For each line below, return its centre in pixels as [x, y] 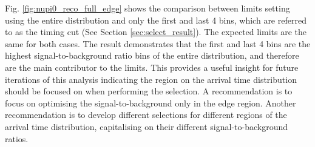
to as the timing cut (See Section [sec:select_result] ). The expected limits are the [156, 32]
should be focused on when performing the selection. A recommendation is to [149, 91]
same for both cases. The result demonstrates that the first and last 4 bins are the [158, 43]
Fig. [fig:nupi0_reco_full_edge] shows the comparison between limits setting [147, 8]
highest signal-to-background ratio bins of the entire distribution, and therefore [152, 55]
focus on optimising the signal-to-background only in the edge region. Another [151, 103]
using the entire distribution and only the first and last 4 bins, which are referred [156, 20]
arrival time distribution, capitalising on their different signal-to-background [147, 126]
